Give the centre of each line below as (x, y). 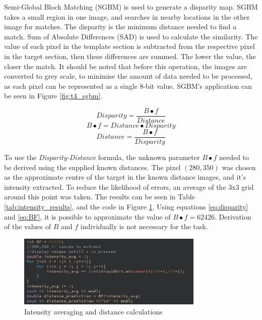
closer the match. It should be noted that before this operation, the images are (125, 66)
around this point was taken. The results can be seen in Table (100, 197)
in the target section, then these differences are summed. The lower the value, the (130, 56)
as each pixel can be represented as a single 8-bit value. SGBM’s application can (128, 86)
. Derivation (233, 216)
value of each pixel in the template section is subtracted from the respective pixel (129, 46)
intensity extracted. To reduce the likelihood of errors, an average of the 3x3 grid (129, 186)
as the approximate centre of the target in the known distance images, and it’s (125, 177)
